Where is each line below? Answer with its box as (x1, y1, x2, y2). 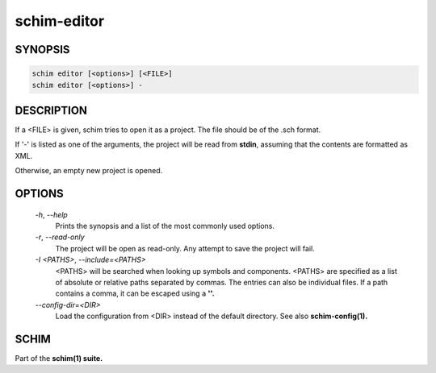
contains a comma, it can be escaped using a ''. (55, 288, 215, 298)
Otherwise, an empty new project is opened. (15, 166, 163, 176)
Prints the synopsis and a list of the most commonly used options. (55, 222, 275, 231)
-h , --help (35, 209, 68, 219)
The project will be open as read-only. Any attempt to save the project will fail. (55, 243, 315, 253)
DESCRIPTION (15, 103, 88, 117)
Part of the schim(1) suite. (15, 354, 103, 363)
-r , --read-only (35, 232, 85, 242)
